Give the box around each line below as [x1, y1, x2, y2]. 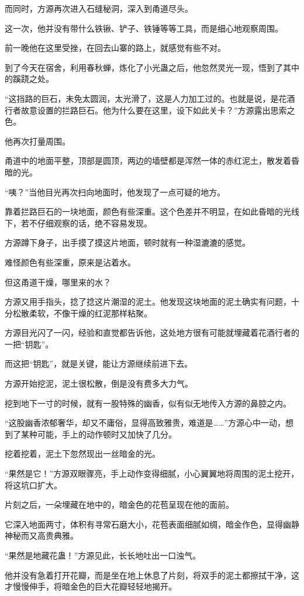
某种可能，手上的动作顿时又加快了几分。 [20, 428, 177, 440]
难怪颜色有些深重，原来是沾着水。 [5, 256, 136, 268]
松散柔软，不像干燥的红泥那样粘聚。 [12, 306, 152, 319]
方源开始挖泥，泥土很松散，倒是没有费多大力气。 [5, 377, 193, 390]
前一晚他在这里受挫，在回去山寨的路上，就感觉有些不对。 [5, 42, 226, 54]
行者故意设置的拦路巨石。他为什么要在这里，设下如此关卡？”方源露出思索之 [5, 104, 295, 116]
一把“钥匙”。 [5, 337, 54, 350]
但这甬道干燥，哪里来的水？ [5, 275, 111, 288]
